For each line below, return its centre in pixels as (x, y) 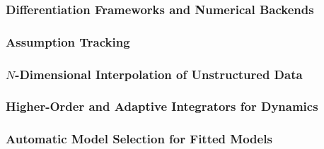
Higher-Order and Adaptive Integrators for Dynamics (162, 106)
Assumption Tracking (68, 41)
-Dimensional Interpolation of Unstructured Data (159, 74)
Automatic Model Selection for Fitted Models (139, 139)
